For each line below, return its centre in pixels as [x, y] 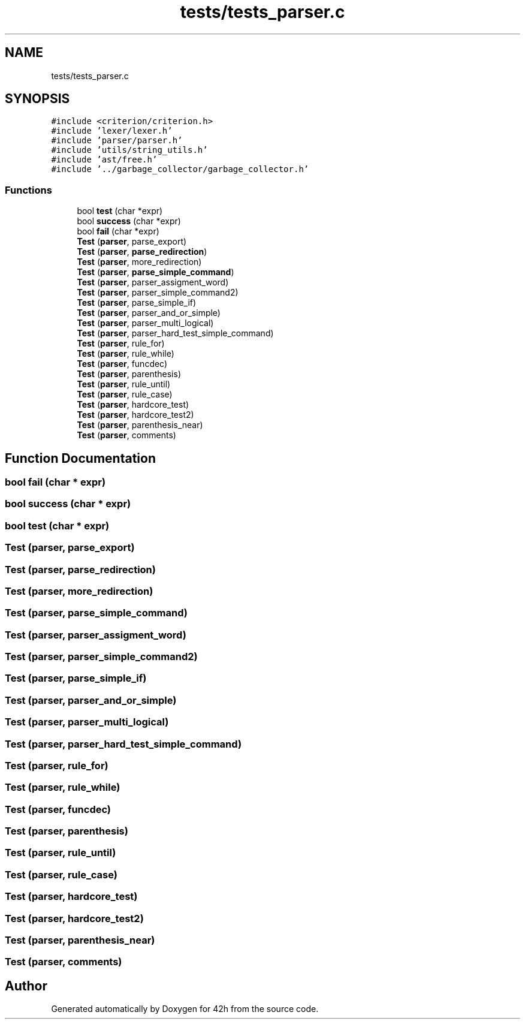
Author [26, 986]
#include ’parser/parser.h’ [117, 141]
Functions [28, 190]
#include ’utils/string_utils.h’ [129, 150]
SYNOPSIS [37, 99]
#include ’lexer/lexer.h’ [112, 131]
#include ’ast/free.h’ [104, 160]
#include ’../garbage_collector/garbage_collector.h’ [180, 169]
